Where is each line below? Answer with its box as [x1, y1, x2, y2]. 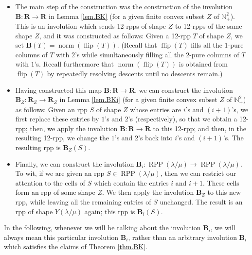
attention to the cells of [15, 177, 85, 187]
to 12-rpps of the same [175, 21, 242, 31]
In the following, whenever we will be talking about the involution [4, 222, 201, 233]
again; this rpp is [84, 206, 135, 216]
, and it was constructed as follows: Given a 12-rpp [39, 30, 191, 40]
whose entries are [130, 104, 181, 114]
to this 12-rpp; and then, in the [153, 123, 246, 133]
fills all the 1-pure [191, 40, 244, 50]
